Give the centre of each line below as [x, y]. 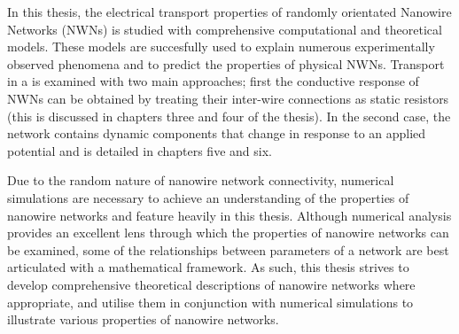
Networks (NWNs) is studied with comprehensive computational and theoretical [225, 29]
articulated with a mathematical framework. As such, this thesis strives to [208, 267]
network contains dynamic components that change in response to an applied [217, 133]
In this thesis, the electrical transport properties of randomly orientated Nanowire [229, 12]
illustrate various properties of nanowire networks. [143, 319]
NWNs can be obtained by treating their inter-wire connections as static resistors [228, 98]
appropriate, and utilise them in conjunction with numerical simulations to [210, 302]
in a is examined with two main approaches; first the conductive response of [213, 81]
